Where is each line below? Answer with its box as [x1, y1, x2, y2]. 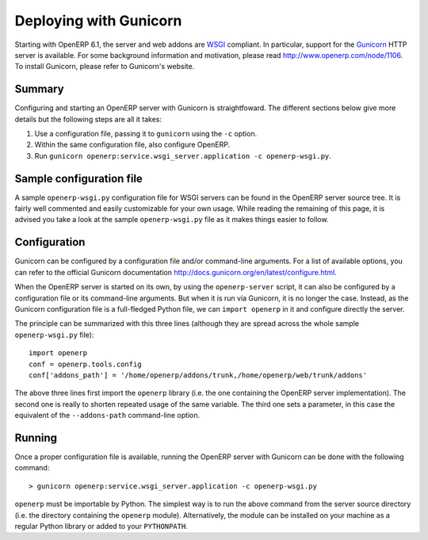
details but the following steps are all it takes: [14, 114, 162, 124]
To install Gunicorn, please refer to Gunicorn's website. [14, 62, 195, 71]
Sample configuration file [14, 171, 143, 186]
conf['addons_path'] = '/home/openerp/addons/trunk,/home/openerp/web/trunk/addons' [29, 370, 368, 380]
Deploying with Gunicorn [14, 12, 182, 29]
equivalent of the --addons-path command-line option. [14, 411, 201, 420]
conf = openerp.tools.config [29, 359, 142, 369]
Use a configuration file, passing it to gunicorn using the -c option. [34, 129, 258, 139]
